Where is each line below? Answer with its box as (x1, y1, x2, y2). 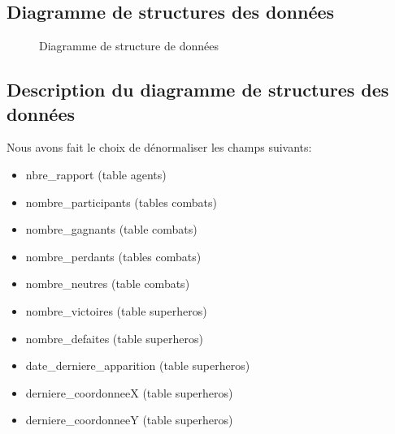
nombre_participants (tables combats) (25, 193, 217, 210)
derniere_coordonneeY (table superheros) (25, 411, 233, 428)
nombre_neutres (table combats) (25, 275, 190, 292)
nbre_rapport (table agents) (25, 165, 167, 183)
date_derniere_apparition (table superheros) (25, 357, 250, 374)
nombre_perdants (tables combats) (25, 247, 202, 264)
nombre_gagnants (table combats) (25, 221, 197, 238)
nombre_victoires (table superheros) (25, 302, 207, 319)
